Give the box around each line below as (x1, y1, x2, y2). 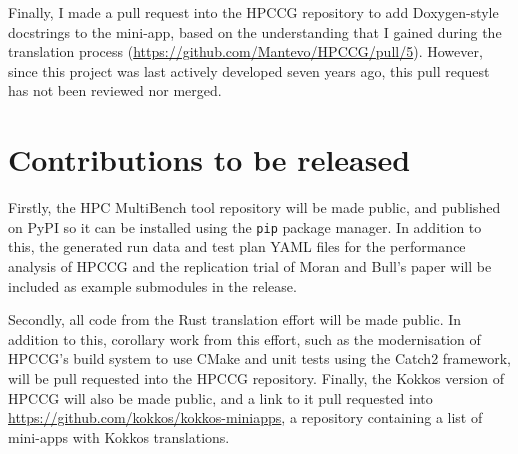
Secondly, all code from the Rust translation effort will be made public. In (8, 309, 462, 330)
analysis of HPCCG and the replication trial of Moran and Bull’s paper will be (8, 255, 492, 276)
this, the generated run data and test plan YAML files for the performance (8, 236, 466, 257)
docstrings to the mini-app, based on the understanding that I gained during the (8, 21, 502, 42)
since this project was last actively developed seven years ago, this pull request (8, 60, 490, 81)
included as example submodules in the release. (8, 275, 297, 296)
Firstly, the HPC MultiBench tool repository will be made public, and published (8, 197, 501, 218)
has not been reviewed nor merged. (8, 80, 222, 101)
